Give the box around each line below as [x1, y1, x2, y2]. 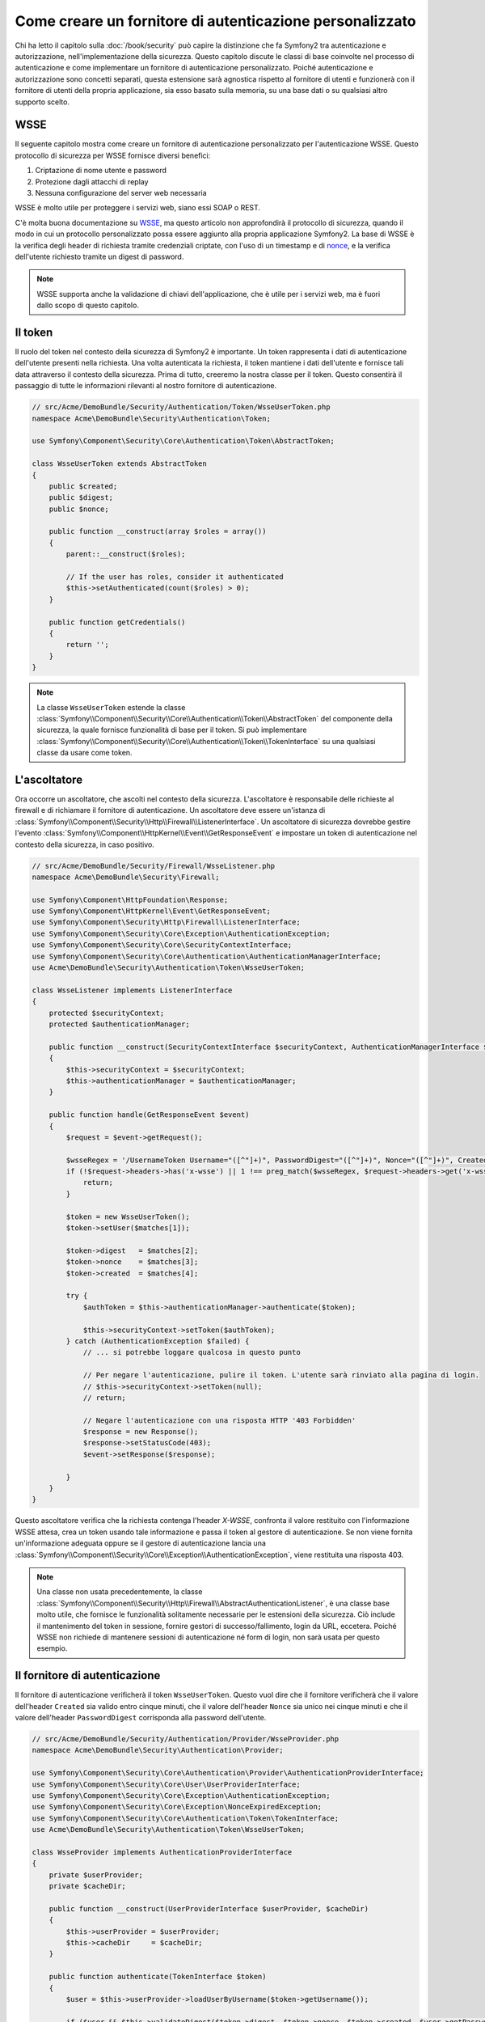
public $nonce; [48, 504, 109, 514]
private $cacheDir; [48, 1881, 127, 1891]
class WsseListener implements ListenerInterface [32, 985, 233, 995]
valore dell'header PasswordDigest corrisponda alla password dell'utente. [15, 1712, 267, 1722]
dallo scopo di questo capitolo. [36, 300, 139, 311]
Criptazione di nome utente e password [35, 166, 167, 176]
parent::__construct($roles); [65, 550, 186, 559]
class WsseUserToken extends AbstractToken [32, 459, 208, 468]
